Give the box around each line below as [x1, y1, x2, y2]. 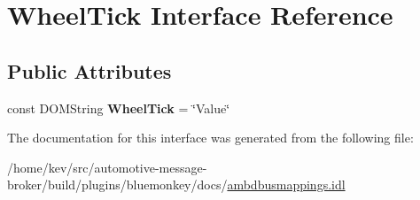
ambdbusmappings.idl [227, 175, 346, 194]
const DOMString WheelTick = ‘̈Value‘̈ [7, 98, 230, 117]
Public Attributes [7, 57, 172, 84]
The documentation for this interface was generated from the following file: [7, 128, 414, 147]
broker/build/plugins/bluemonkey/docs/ [7, 175, 228, 194]
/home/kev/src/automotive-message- [7, 158, 207, 176]
